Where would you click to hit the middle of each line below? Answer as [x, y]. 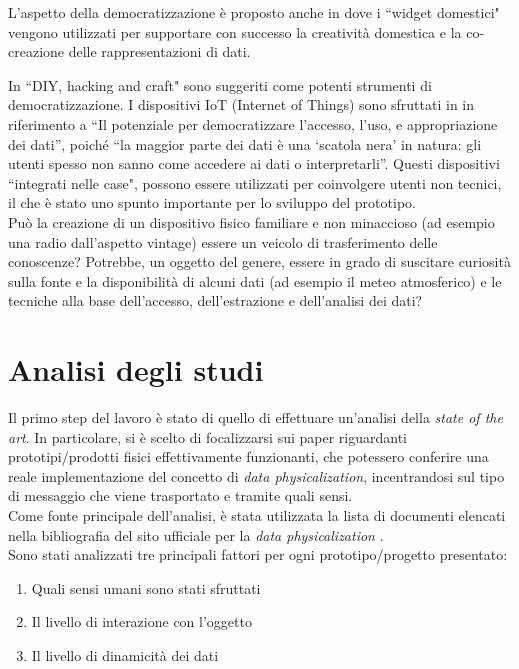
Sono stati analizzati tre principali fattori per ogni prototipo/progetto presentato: [258, 554]
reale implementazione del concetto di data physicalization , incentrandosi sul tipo [256, 475]
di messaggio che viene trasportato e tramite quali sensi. [180, 495]
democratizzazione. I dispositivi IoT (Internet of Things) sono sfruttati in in [241, 104]
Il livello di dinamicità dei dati [125, 654]
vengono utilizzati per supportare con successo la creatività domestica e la [235, 31]
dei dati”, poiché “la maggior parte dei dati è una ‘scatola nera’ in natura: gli [245, 143]
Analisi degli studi [136, 369]
